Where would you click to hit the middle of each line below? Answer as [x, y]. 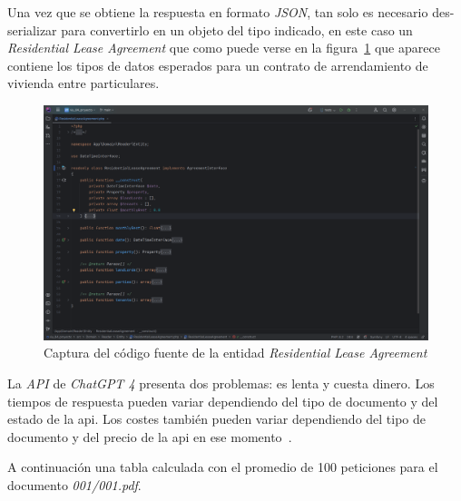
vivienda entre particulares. [83, 83]
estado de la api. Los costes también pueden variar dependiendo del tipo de [217, 419]
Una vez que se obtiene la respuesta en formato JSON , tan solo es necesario [218, 12]
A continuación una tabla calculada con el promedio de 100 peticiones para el [223, 467]
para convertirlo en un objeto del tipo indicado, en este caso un [237, 29]
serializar [32, 29]
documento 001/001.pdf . [74, 484]
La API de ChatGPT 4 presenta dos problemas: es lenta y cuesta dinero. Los [221, 383]
